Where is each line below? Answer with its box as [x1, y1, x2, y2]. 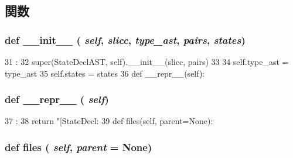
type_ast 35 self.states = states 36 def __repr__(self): [5, 67, 205, 79]
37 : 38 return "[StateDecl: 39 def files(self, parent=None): [5, 115, 213, 127]
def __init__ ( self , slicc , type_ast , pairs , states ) [5, 32, 246, 47]
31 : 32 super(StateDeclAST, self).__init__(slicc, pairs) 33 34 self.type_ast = [5, 56, 289, 67]
